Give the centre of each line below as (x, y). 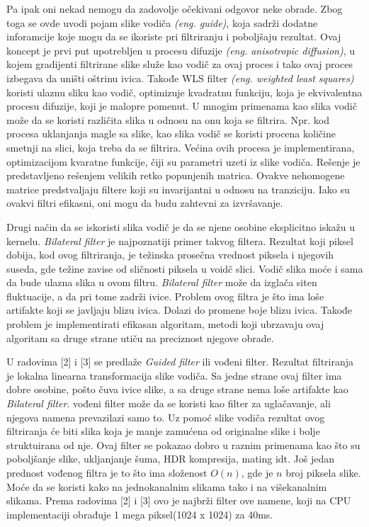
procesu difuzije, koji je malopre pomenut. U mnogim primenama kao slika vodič (182, 106)
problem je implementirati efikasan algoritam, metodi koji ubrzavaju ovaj (165, 324)
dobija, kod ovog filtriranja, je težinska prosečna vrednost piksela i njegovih (170, 255)
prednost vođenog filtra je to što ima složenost (107, 472)
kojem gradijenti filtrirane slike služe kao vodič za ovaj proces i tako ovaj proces (180, 64)
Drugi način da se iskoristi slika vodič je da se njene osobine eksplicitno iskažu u (181, 226)
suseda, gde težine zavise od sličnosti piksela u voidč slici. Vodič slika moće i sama (185, 268)
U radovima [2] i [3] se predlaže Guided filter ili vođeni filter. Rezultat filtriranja (180, 362)
